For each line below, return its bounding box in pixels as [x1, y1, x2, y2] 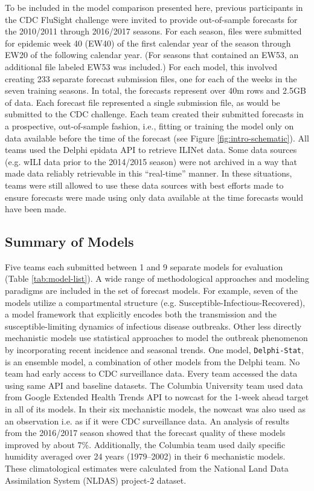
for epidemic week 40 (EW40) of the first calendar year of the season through [5, 36, 291, 49]
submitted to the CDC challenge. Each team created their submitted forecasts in [5, 108, 304, 120]
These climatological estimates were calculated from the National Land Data [5, 462, 289, 475]
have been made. [5, 203, 66, 215]
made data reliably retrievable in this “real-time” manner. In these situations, [5, 167, 292, 180]
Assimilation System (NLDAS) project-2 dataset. [5, 473, 187, 486]
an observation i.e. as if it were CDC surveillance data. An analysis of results [5, 414, 290, 427]
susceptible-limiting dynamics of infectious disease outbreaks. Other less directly [5, 319, 302, 332]
